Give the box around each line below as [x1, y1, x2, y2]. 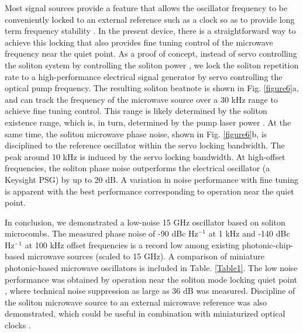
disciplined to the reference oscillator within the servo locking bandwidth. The [5, 139, 285, 151]
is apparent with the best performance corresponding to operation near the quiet [5, 185, 294, 197]
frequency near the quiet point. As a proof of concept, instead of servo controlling [5, 47, 297, 60]
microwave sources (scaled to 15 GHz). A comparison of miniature [27, 250, 264, 262]
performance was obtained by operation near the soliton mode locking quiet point [5, 273, 298, 285]
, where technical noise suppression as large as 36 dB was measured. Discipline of [5, 285, 295, 297]
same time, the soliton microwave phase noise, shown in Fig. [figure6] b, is [5, 127, 267, 140]
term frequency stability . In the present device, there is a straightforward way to [5, 25, 296, 37]
